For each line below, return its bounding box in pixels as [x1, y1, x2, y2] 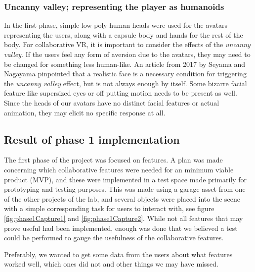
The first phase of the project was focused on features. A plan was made [4, 155, 223, 165]
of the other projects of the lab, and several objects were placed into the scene [4, 193, 240, 204]
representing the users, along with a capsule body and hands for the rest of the [4, 29, 243, 40]
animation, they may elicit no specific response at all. [4, 107, 166, 117]
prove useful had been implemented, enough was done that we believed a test [4, 222, 238, 233]
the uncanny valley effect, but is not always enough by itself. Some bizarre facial [4, 78, 247, 88]
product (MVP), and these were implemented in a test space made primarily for [4, 174, 247, 184]
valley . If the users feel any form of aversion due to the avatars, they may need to [4, 49, 251, 59]
